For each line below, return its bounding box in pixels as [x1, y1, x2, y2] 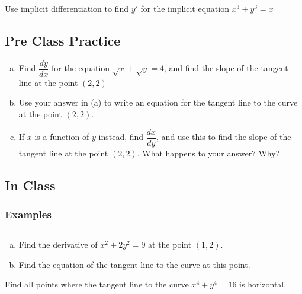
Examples [5, 207, 52, 221]
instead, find [98, 130, 144, 143]
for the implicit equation [140, 2, 229, 14]
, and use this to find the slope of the [156, 130, 291, 143]
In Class [5, 175, 56, 194]
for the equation [52, 62, 110, 74]
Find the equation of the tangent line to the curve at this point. [18, 258, 250, 270]
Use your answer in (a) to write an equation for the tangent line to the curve [18, 96, 298, 108]
